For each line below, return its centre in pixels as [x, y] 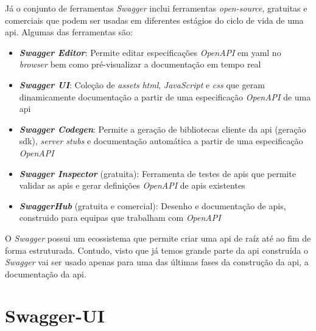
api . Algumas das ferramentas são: [69, 32]
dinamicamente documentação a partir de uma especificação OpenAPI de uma [165, 96]
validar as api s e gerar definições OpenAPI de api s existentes [132, 185]
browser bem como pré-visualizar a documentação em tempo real [140, 64]
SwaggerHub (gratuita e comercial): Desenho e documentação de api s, [153, 205]
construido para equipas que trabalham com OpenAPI [120, 218]
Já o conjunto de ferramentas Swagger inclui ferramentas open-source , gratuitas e [156, 8]
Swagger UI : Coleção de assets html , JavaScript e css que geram [142, 84]
